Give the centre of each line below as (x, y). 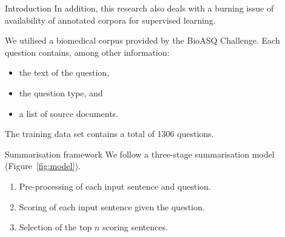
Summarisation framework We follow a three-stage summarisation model (140, 154)
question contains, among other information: (87, 52)
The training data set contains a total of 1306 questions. (109, 134)
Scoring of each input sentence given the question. (112, 206)
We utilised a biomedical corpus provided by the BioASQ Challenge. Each (142, 40)
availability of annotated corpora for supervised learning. (110, 20)
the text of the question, (64, 72)
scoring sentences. (135, 227)
